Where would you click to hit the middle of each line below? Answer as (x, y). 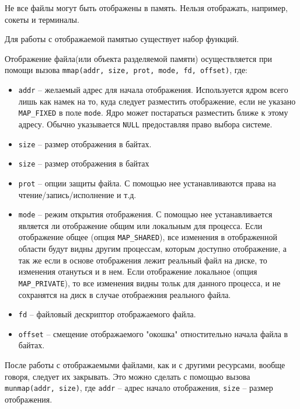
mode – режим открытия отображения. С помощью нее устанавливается (145, 214)
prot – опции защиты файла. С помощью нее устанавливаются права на (147, 183)
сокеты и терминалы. (42, 19)
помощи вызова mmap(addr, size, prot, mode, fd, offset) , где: (126, 70)
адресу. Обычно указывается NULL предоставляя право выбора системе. (145, 124)
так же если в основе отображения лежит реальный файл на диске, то (143, 260)
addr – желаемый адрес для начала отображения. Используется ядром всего (153, 90)
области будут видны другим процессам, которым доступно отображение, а (152, 249)
